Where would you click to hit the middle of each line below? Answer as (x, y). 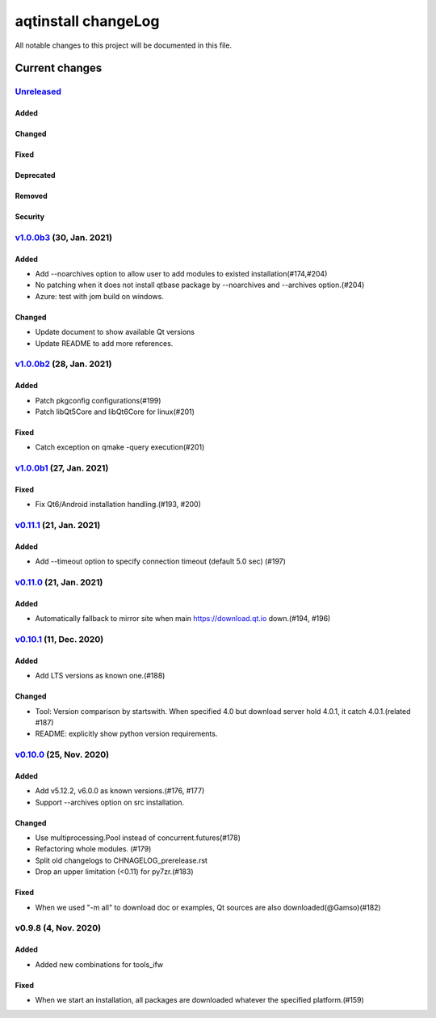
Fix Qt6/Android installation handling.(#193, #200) (118, 505)
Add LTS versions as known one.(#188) (100, 676)
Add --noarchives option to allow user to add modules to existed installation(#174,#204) (181, 274)
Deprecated (35, 175)
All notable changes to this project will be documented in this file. (124, 45)
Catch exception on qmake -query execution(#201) (120, 447)
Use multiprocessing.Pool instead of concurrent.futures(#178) (138, 838)
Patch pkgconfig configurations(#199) (98, 400)
